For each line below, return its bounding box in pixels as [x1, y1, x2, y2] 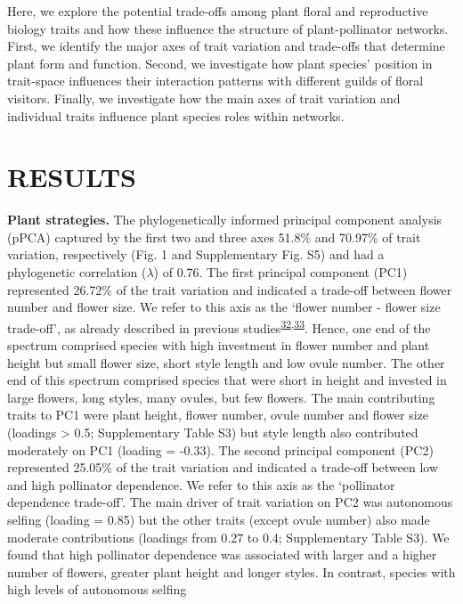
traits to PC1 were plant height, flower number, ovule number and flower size [7, 405, 429, 424]
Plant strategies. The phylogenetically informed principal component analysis [7, 210, 443, 229]
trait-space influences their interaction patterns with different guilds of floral [7, 71, 424, 90]
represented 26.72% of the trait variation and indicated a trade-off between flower [7, 280, 452, 298]
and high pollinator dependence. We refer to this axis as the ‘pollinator [7, 475, 395, 494]
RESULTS [7, 159, 136, 195]
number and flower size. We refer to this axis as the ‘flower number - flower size [7, 298, 441, 316]
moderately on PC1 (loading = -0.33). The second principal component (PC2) [7, 440, 434, 459]
